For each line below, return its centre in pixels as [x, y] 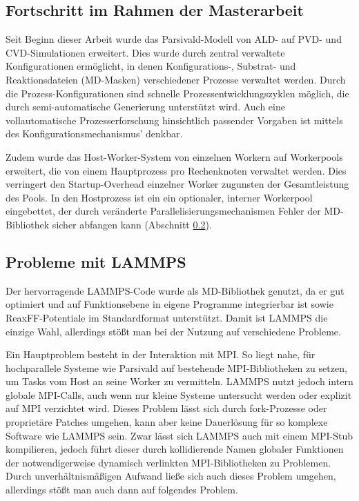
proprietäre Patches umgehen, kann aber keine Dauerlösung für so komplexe [167, 422]
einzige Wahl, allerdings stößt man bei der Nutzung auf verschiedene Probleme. [173, 331]
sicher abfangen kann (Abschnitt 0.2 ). [132, 224]
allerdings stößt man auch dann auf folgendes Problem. [122, 490]
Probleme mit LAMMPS [96, 261]
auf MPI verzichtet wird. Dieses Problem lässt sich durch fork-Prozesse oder [166, 408]
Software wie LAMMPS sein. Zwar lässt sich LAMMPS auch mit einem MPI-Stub [179, 435]
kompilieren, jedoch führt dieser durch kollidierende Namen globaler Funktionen [175, 449]
